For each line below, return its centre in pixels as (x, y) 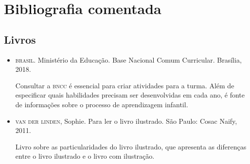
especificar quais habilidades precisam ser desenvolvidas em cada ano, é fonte (130, 95)
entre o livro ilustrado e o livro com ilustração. (85, 156)
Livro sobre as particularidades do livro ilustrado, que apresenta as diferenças (131, 146)
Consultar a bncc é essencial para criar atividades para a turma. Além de (125, 85)
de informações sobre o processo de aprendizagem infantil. (102, 104)
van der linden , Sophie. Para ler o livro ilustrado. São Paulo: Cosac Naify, (126, 121)
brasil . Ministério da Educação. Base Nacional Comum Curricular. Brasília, (128, 59)
